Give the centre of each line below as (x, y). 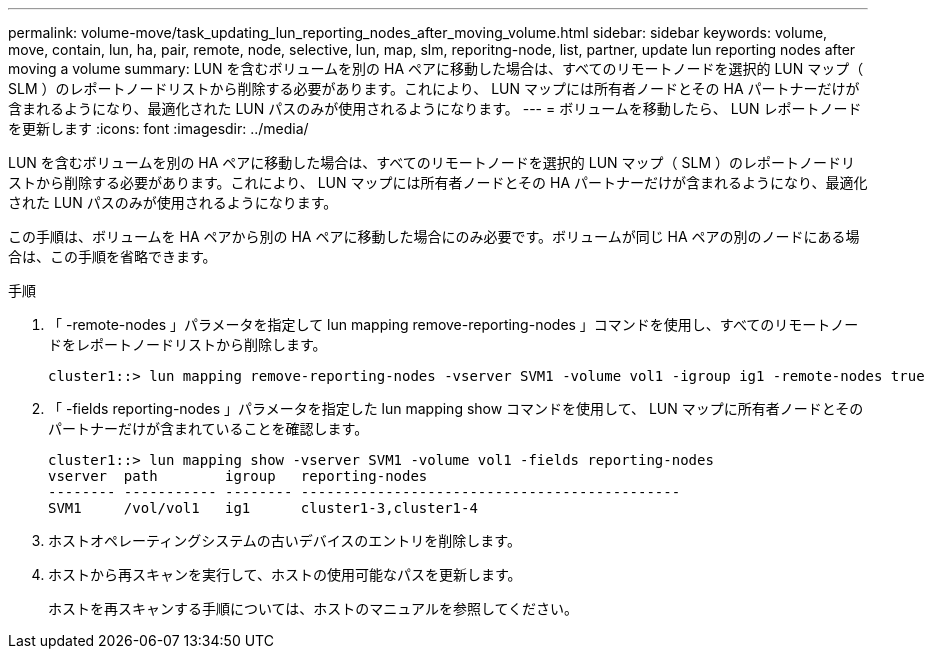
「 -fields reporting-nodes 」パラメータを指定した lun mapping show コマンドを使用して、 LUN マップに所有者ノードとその (456, 408)
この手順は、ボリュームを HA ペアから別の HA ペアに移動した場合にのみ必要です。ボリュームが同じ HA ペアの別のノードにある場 (434, 236)
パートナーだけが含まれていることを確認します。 (208, 428)
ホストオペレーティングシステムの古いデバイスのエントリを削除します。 (284, 540)
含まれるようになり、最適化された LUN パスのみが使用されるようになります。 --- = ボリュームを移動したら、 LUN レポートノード (435, 108)
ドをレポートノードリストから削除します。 (187, 344)
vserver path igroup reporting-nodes (238, 476)
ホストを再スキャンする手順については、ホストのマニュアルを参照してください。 (313, 608)
